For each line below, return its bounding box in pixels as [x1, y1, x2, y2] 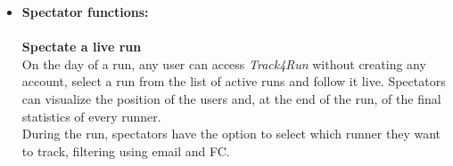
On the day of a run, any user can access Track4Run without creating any [21, 54, 426, 73]
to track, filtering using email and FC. [21, 141, 230, 160]
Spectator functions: [21, 3, 149, 20]
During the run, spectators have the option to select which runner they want [21, 124, 441, 143]
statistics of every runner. [21, 107, 161, 125]
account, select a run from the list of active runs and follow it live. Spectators [21, 72, 446, 91]
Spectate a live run [21, 37, 142, 56]
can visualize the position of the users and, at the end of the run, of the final [21, 89, 441, 107]
